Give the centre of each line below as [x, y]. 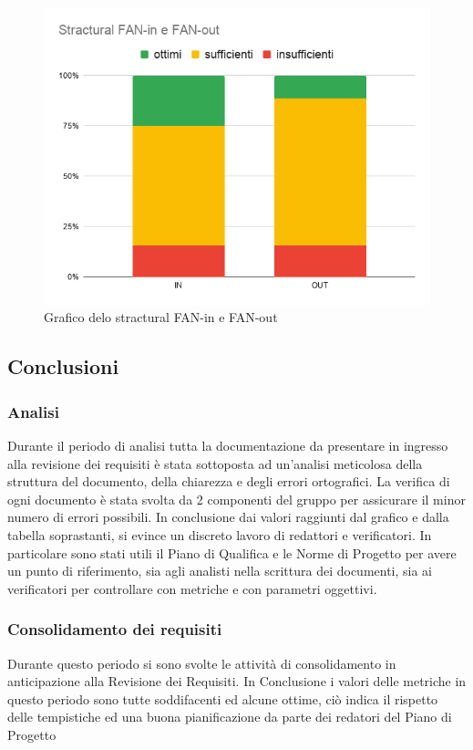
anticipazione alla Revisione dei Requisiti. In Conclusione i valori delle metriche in [237, 681]
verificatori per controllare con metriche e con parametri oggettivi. [192, 588]
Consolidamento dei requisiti [115, 629]
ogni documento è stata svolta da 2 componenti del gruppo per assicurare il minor [236, 499]
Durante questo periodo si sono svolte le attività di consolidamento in [202, 663]
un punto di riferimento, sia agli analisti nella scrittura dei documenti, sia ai [220, 571]
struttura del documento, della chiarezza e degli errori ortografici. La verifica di [229, 481]
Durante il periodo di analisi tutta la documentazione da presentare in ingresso [228, 445]
